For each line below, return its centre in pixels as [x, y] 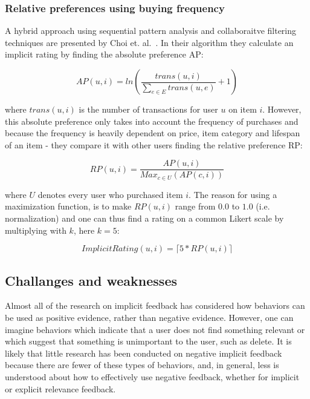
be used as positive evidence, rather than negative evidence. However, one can [149, 318]
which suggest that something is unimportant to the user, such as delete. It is [148, 341]
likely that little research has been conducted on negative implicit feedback [144, 353]
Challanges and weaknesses [91, 280]
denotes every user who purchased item [110, 194]
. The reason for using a [233, 194]
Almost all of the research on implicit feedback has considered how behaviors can [155, 305]
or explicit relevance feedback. [60, 388]
